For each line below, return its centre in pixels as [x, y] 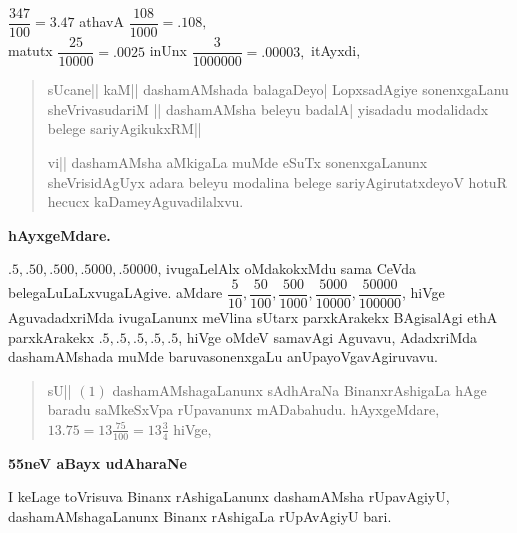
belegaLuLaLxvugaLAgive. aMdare [115, 292]
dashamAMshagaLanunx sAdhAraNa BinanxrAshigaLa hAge [299, 389]
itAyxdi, [336, 50]
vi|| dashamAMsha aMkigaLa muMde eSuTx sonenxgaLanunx [237, 161]
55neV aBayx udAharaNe [97, 462]
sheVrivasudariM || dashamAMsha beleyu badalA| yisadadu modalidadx [268, 108]
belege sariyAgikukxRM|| [124, 128]
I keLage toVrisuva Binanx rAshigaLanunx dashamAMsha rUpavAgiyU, [229, 496]
